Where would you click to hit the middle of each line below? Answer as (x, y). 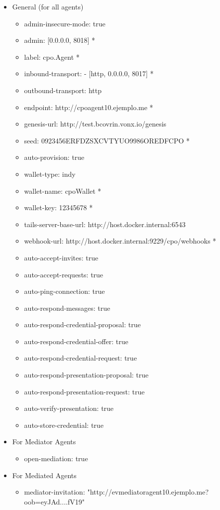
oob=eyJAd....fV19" (54, 501)
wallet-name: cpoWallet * (63, 191)
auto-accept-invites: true (61, 257)
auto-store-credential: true (64, 425)
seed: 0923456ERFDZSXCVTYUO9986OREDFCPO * (107, 140)
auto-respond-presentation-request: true (84, 391)
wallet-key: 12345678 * (58, 207)
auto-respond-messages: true (67, 308)
